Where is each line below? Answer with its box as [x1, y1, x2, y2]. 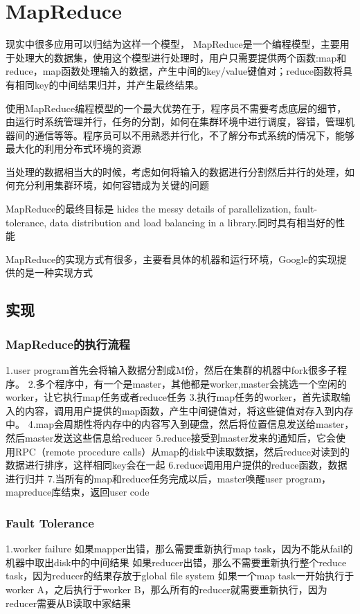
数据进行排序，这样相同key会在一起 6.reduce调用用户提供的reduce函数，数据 [6, 458, 348, 472]
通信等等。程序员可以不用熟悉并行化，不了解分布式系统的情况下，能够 [34, 127, 354, 142]
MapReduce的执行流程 [6, 335, 130, 352]
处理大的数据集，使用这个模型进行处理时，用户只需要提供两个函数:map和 [15, 50, 347, 64]
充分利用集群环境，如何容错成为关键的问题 [15, 178, 209, 192]
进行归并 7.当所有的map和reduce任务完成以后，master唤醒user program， [6, 471, 332, 485]
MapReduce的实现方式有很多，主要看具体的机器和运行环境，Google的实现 [6, 251, 337, 266]
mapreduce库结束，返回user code [6, 485, 150, 499]
